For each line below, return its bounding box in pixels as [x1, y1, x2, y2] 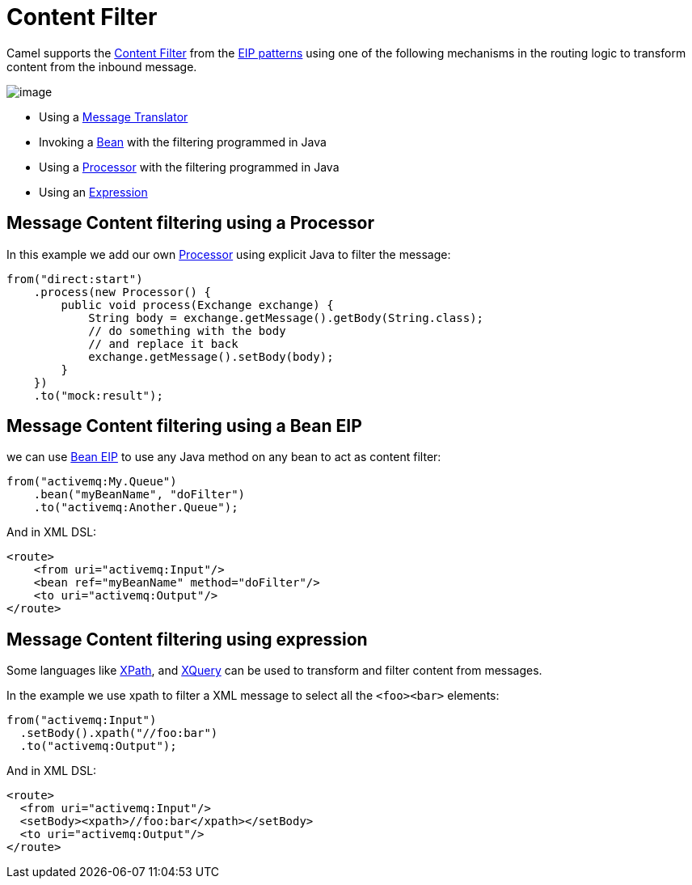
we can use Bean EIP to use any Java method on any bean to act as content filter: [6, 450, 441, 464]
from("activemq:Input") [6, 714, 157, 727]
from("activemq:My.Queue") [6, 475, 177, 489]
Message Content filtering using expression [6, 629, 368, 650]
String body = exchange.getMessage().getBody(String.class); [88, 311, 484, 324]
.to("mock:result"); [33, 388, 163, 402]
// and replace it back [88, 337, 238, 350]
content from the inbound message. [6, 59, 197, 74]
